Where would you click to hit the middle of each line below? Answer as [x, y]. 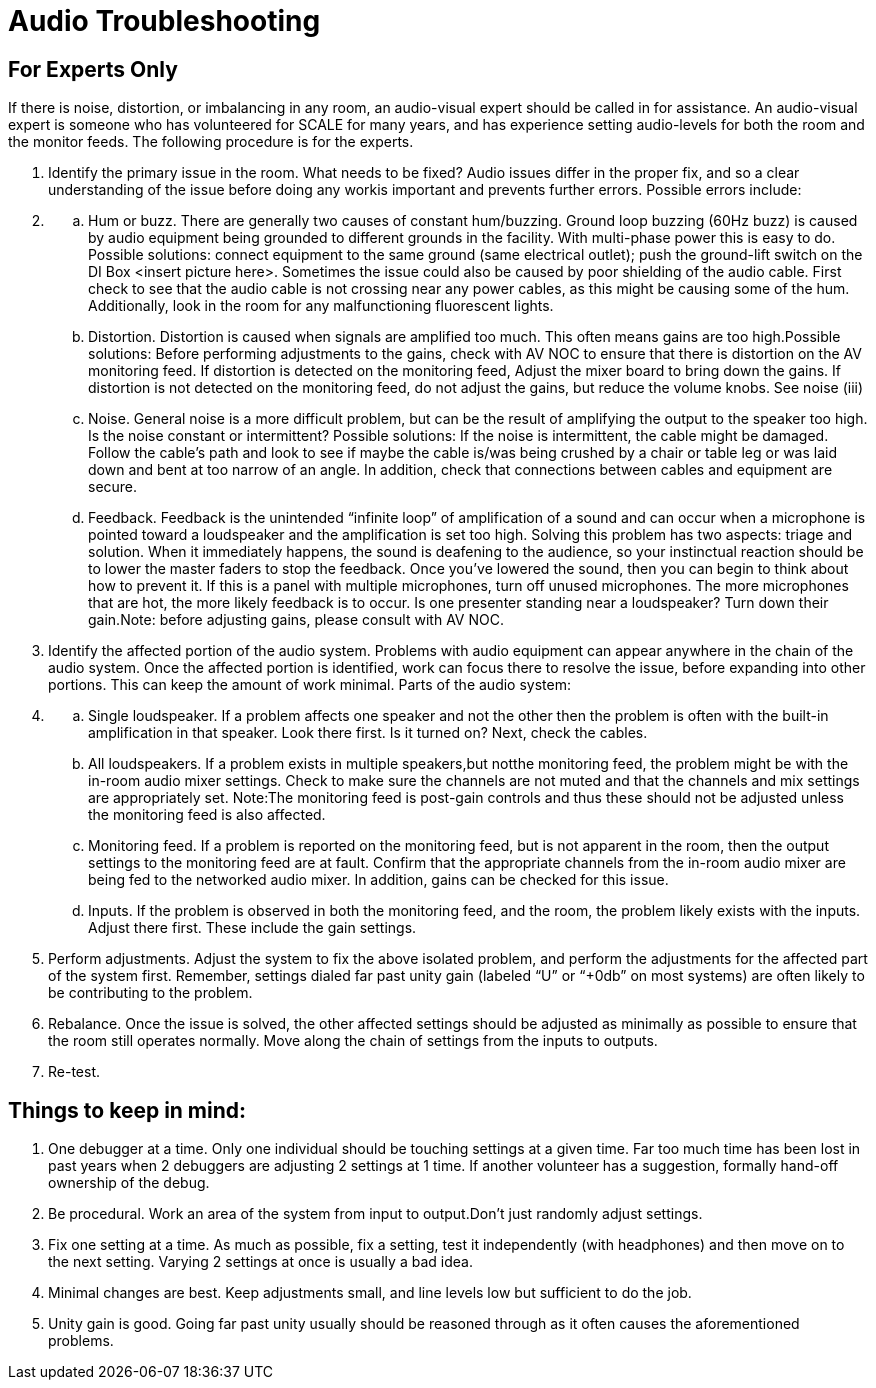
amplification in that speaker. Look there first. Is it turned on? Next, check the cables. [368, 733]
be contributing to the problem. [150, 993]
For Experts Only [93, 69]
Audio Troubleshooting [164, 21]
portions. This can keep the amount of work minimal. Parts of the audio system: [309, 685]
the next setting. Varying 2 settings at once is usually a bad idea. [260, 1262]
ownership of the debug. [129, 1183]
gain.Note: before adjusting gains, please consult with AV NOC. [296, 620]
